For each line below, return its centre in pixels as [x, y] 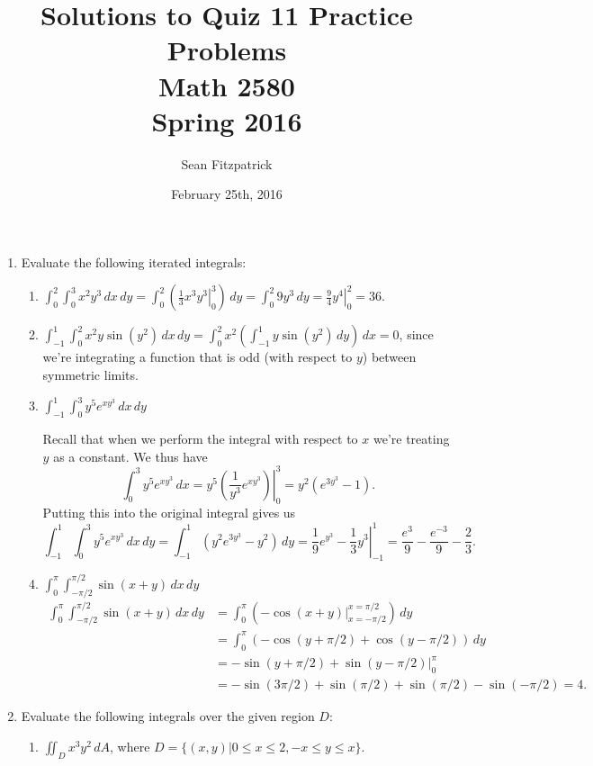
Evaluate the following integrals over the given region [168, 716]
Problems [227, 50]
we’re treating [411, 438]
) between [389, 357]
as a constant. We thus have [130, 456]
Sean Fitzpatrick [227, 163]
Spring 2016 [227, 120]
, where [130, 746]
